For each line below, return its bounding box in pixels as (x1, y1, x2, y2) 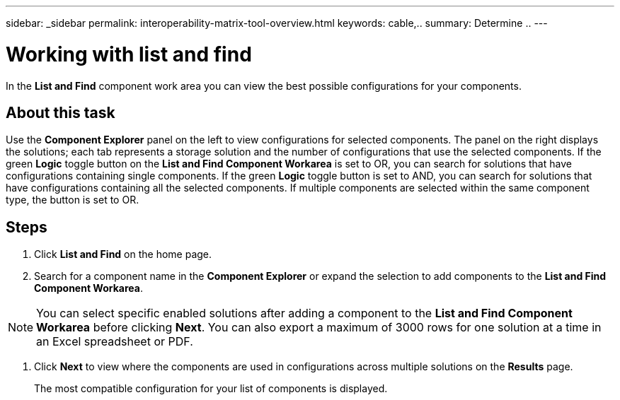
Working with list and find (6, 42, 252, 66)
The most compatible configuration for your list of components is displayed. (34, 382, 388, 395)
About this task (6, 103, 115, 122)
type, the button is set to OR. (6, 194, 139, 206)
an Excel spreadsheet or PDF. (36, 334, 193, 349)
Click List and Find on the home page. (34, 248, 212, 261)
